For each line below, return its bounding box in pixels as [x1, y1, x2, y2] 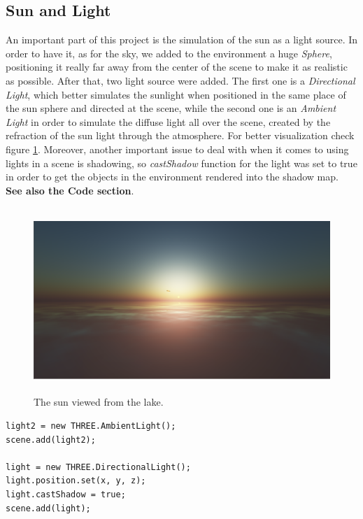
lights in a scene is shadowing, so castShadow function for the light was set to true [6, 155, 357, 170]
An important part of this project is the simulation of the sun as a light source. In [6, 32, 358, 47]
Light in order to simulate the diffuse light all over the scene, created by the [6, 114, 331, 129]
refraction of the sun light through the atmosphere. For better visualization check [6, 128, 355, 143]
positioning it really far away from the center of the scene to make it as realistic [6, 59, 348, 74]
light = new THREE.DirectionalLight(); [6, 462, 191, 472]
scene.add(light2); [6, 434, 96, 445]
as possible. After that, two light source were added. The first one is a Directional [6, 73, 355, 87]
